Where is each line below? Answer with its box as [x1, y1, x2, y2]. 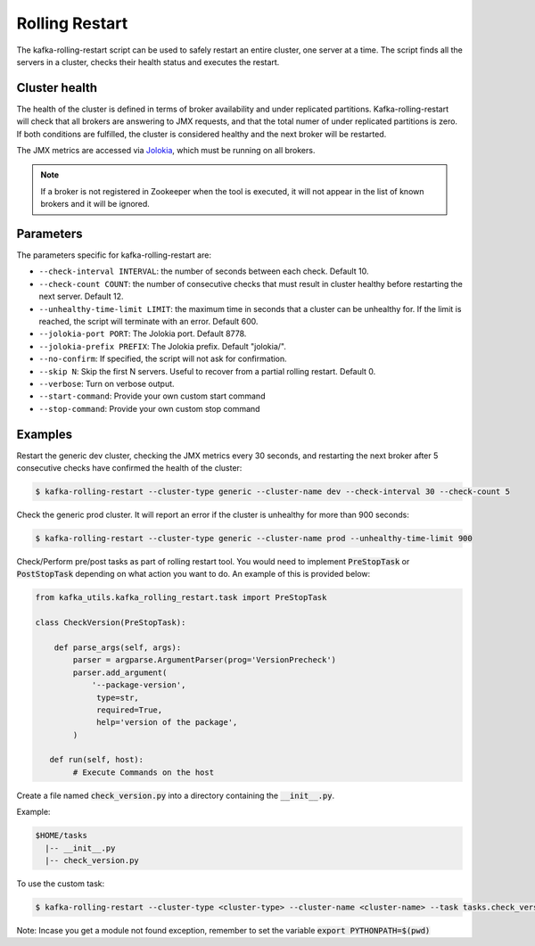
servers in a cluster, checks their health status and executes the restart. [16, 56, 280, 67]
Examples [16, 426, 73, 441]
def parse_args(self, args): [53, 642, 182, 653]
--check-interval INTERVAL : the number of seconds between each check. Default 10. [38, 266, 369, 276]
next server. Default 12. [38, 291, 124, 302]
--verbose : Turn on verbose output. [38, 379, 175, 389]
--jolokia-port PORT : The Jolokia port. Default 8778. [38, 328, 247, 339]
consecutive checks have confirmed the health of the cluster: [16, 463, 243, 473]
